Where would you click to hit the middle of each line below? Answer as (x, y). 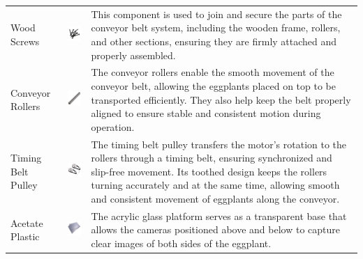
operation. (113, 126)
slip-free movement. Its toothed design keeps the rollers (209, 171)
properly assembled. (133, 55)
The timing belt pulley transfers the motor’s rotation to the (219, 144)
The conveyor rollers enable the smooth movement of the (213, 72)
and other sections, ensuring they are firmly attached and (214, 41)
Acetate (27, 222)
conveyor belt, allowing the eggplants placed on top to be (213, 85)
